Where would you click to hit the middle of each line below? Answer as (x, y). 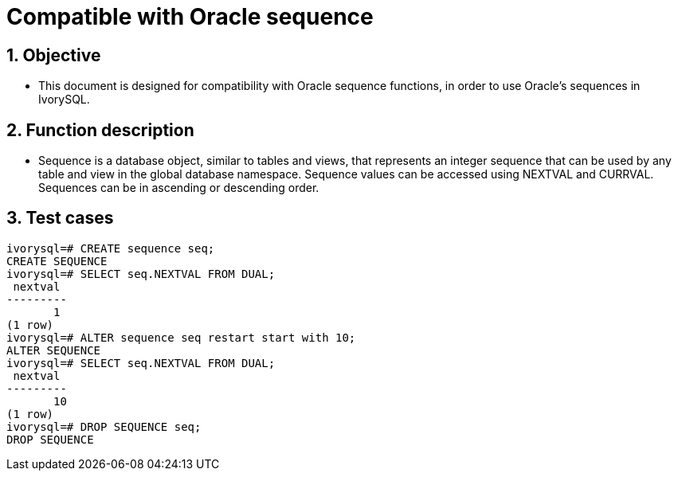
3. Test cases (60, 218)
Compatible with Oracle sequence (190, 17)
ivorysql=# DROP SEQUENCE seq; (104, 426)
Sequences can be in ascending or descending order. (179, 188)
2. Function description (100, 130)
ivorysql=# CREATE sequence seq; (111, 248)
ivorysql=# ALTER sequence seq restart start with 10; (181, 337)
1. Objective (54, 55)
